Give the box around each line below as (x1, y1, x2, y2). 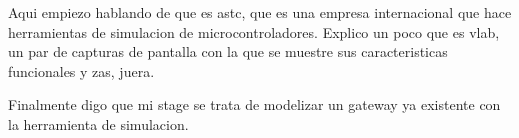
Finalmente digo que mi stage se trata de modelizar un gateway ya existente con (8, 94, 501, 115)
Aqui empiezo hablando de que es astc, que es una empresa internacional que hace (8, 2, 512, 22)
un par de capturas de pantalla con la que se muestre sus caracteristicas (8, 41, 448, 62)
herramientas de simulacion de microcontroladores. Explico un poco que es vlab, (8, 21, 500, 42)
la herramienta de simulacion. (8, 113, 189, 134)
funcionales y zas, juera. (8, 60, 155, 81)
